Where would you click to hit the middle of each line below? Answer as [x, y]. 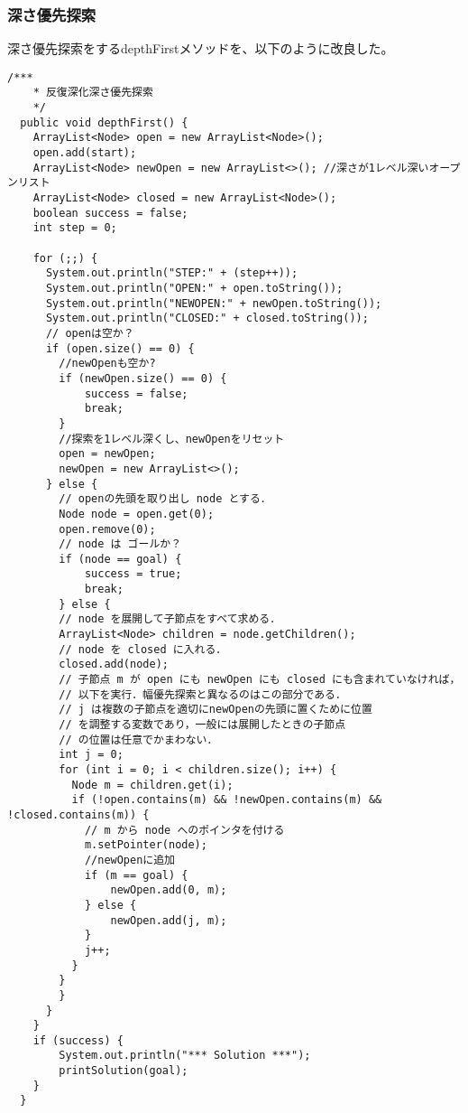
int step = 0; [75, 228]
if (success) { [78, 1040]
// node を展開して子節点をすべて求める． [170, 619]
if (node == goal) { [120, 559]
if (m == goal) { [136, 875]
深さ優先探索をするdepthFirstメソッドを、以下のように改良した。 [201, 48]
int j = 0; [91, 755]
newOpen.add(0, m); [169, 890]
